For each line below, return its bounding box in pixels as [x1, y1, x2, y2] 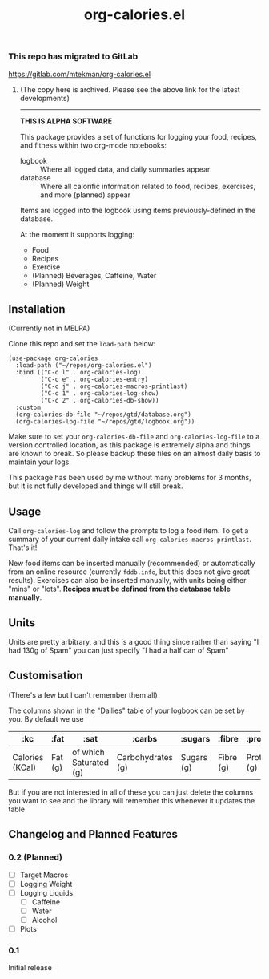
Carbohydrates [116, 751, 174, 763]
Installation [8, 302, 66, 316]
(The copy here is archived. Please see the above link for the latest [19, 84, 240, 94]
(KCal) [12, 762, 37, 773]
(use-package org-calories [8, 354, 98, 362]
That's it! [8, 543, 38, 552]
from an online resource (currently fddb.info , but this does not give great [8, 567, 251, 576]
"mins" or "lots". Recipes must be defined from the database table [8, 584, 231, 594]
